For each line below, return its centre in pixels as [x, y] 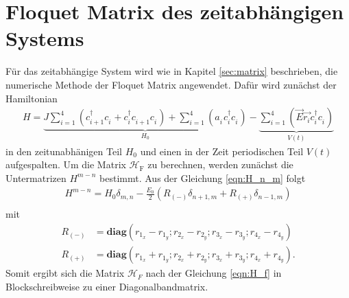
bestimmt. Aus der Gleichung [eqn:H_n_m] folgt [203, 177]
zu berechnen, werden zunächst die [220, 164]
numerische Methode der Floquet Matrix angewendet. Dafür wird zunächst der [171, 84]
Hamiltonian [32, 98]
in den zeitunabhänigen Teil [64, 151]
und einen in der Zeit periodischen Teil [222, 151]
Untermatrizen [36, 177]
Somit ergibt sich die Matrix [65, 273]
